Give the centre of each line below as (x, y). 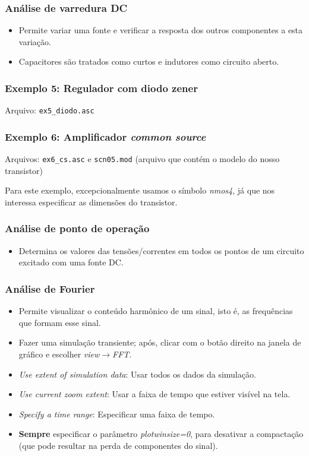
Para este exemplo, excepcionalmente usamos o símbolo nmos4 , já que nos (140, 190)
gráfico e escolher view (59, 354)
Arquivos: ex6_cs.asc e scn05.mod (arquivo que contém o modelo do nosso (142, 159)
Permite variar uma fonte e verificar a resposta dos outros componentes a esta (161, 30)
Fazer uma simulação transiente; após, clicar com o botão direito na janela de (160, 342)
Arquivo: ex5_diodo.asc (50, 110)
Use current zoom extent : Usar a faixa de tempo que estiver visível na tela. (154, 394)
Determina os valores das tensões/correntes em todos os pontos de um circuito (161, 250)
